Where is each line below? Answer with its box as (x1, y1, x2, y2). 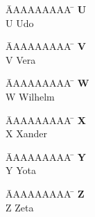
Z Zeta (6, 200, 34, 214)
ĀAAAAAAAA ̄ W (6, 76, 89, 90)
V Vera (6, 52, 36, 67)
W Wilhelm (6, 89, 55, 103)
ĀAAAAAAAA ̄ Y (6, 149, 86, 164)
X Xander (6, 126, 47, 141)
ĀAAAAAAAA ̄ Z (6, 186, 85, 200)
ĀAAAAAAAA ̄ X (6, 112, 86, 127)
